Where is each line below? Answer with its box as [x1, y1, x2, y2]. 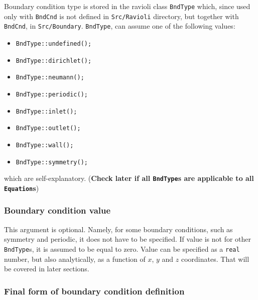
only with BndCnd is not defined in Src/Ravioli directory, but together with [4, 11, 239, 21]
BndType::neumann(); [16, 74, 84, 81]
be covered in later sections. [4, 263, 89, 274]
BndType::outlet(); [16, 125, 81, 132]
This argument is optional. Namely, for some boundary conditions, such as [4, 224, 233, 234]
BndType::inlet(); [16, 108, 77, 115]
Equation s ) [4, 182, 39, 193]
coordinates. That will [181, 253, 249, 264]
